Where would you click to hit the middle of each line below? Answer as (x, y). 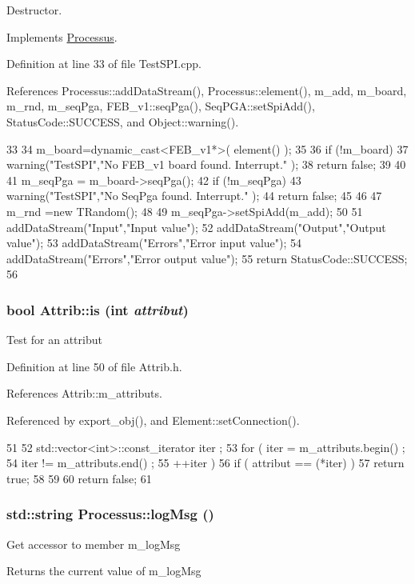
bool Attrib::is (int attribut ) (98, 309)
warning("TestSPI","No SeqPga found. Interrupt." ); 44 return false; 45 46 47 (194, 196)
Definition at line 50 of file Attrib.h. (94, 366)
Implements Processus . (62, 36)
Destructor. (34, 10)
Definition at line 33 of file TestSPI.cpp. (104, 64)
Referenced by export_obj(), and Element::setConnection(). (153, 420)
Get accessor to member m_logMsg (94, 544)
